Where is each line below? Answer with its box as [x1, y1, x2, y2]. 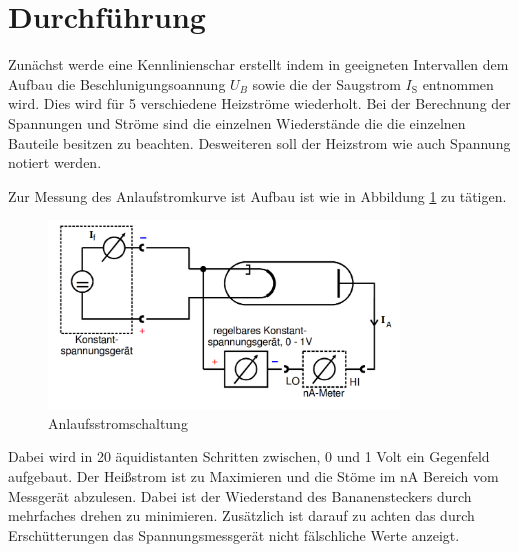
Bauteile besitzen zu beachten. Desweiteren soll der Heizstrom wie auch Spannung [8, 132, 511, 153]
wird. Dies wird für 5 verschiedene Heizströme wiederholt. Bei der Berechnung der [8, 93, 511, 114]
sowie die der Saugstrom [252, 73, 401, 94]
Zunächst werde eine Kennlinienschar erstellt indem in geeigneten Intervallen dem [8, 54, 509, 75]
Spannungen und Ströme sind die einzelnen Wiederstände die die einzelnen [8, 112, 466, 133]
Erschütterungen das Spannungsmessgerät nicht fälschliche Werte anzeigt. [8, 524, 460, 545]
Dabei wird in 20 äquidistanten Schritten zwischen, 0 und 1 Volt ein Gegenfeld [8, 446, 490, 467]
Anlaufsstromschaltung [48, 412, 188, 433]
